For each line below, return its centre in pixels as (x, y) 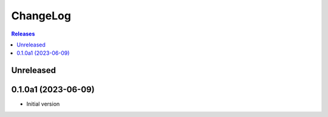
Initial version (43, 104)
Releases (23, 34)
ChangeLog (41, 16)
